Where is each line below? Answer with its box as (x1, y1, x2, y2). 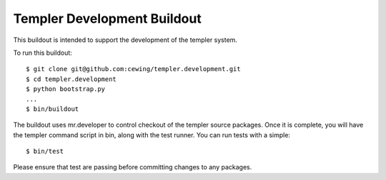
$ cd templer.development (26, 75, 117, 83)
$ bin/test (26, 147, 64, 156)
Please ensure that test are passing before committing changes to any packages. (13, 163, 252, 171)
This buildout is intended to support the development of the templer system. (13, 36, 237, 44)
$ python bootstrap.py (26, 85, 106, 93)
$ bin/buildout (26, 105, 79, 113)
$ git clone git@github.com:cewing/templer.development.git (26, 65, 241, 73)
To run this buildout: (13, 48, 73, 57)
